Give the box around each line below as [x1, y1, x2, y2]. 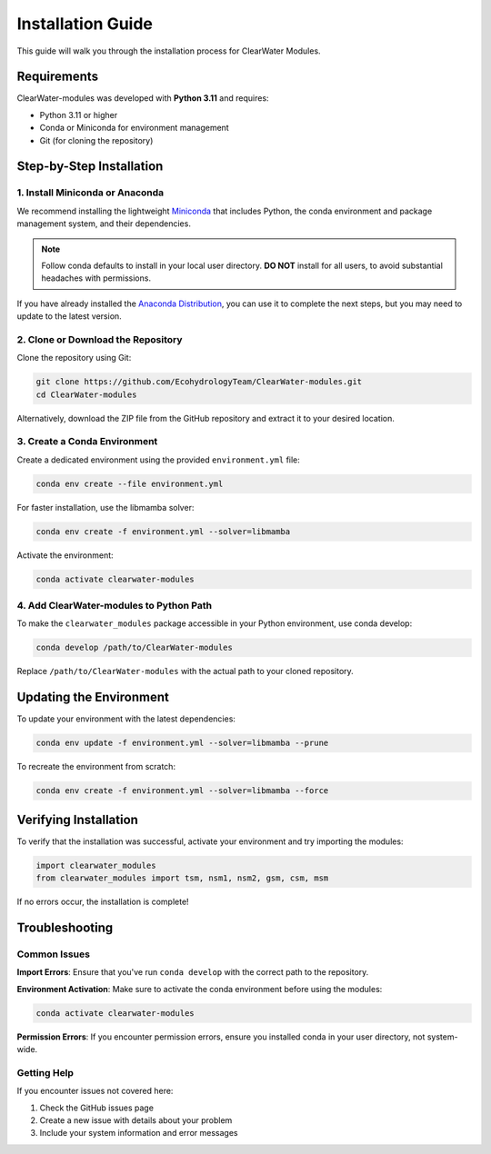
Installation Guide [16, 14, 154, 34]
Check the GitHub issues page [39, 1102, 155, 1113]
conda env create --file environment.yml [35, 478, 224, 489]
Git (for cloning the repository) [39, 134, 154, 145]
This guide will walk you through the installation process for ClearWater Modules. [16, 45, 322, 56]
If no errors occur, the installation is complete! [16, 896, 190, 908]
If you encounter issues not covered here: [16, 1086, 174, 1097]
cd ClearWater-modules [35, 389, 137, 400]
